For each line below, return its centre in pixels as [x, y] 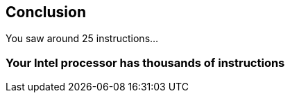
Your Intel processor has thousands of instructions [145, 62]
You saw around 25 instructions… [82, 39]
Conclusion [46, 12]
